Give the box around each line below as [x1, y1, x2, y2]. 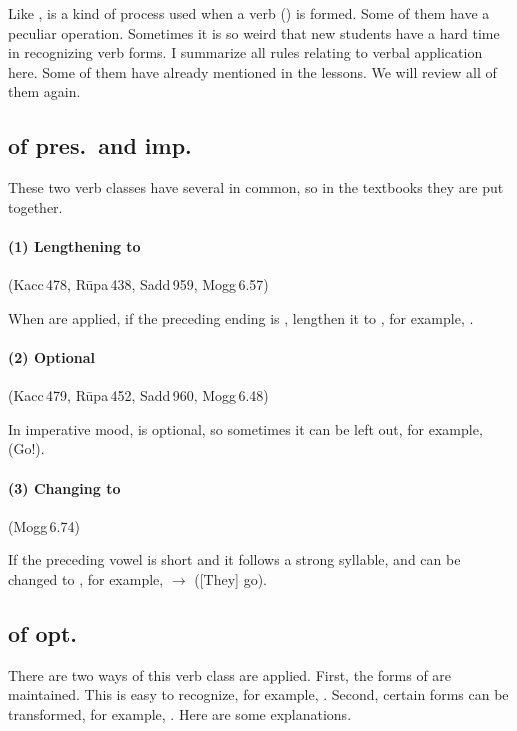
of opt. [8, 617, 78, 648]
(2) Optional [8, 346, 95, 367]
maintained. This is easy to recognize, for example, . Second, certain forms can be [8, 684, 509, 705]
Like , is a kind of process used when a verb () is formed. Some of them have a [8, 3, 490, 23]
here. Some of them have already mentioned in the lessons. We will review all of [8, 61, 497, 82]
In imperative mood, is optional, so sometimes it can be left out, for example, [8, 418, 483, 439]
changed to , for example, [8, 568, 164, 589]
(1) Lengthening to [8, 235, 141, 256]
